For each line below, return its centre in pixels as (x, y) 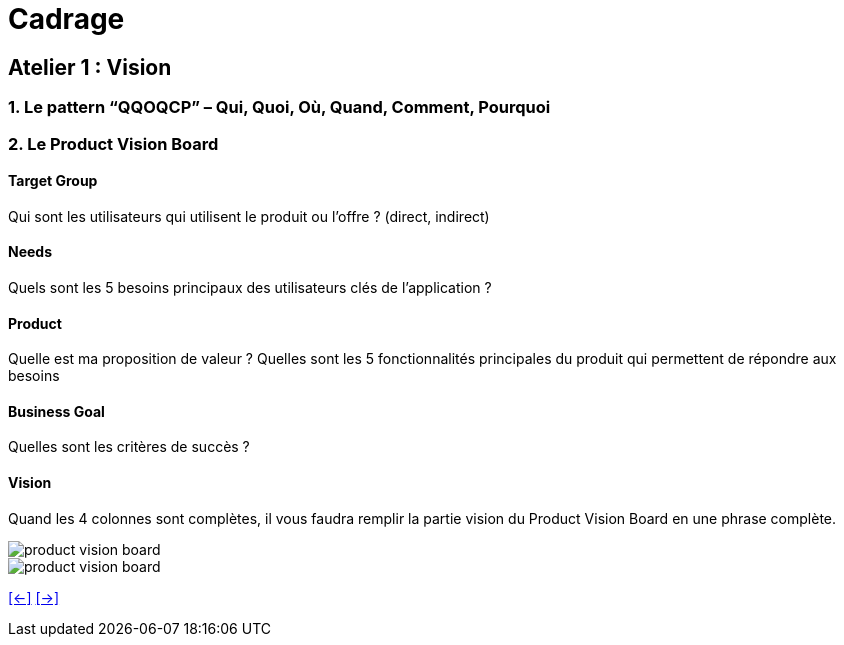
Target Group (53, 181)
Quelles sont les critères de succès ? (129, 447)
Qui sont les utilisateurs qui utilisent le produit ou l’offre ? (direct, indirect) (249, 216)
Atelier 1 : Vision (90, 67)
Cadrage (66, 19)
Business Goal (56, 411)
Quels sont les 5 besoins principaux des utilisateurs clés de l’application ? (250, 287)
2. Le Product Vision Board (113, 143)
